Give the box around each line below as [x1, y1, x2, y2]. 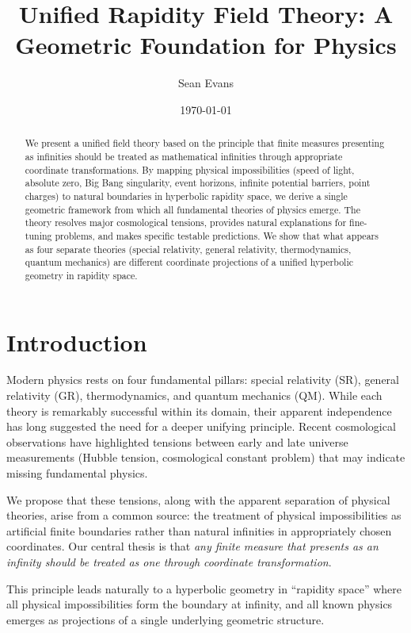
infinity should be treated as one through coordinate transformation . [6, 553, 332, 570]
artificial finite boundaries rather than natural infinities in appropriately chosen [6, 522, 392, 539]
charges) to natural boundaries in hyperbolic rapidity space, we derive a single [25, 189, 348, 202]
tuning [25, 228, 52, 242]
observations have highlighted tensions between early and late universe [6, 433, 348, 450]
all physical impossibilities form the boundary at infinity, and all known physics [6, 596, 393, 612]
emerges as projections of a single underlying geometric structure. [6, 611, 325, 627]
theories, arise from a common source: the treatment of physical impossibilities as [6, 507, 401, 524]
